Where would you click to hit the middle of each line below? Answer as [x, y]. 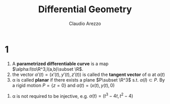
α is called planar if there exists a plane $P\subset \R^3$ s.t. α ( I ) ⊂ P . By [88, 80]
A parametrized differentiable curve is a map [60, 63]
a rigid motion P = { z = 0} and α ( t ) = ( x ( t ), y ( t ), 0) [63, 85]
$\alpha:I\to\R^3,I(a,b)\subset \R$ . [48, 69]
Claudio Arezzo [85, 23]
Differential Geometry [85, 9]
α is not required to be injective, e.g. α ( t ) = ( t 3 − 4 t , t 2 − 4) [73, 95]
